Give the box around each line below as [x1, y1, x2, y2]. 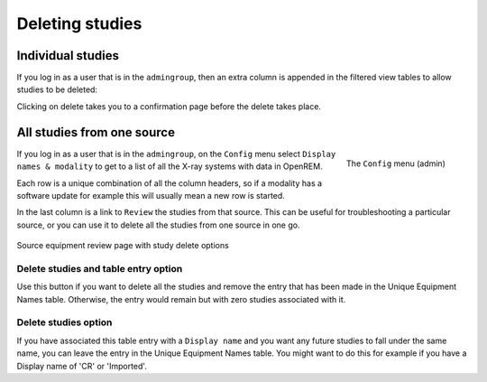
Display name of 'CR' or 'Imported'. [16, 360, 148, 371]
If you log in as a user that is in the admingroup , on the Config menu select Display [16, 148, 336, 159]
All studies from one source [16, 125, 176, 140]
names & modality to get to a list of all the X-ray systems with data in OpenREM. [16, 161, 324, 172]
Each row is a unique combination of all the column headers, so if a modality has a [16, 177, 323, 189]
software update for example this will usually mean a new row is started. [16, 190, 286, 200]
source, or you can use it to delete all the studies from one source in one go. [16, 219, 300, 230]
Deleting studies [16, 14, 142, 33]
